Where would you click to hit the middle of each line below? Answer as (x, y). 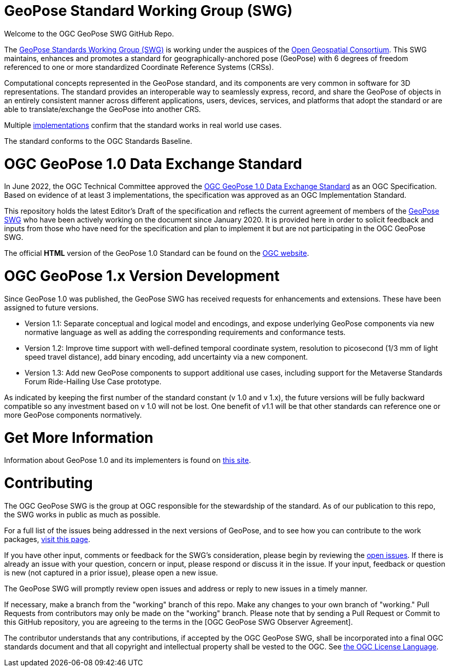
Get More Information (79, 437)
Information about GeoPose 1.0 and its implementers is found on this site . (128, 460)
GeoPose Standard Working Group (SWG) (148, 11)
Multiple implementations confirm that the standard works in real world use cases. (143, 125)
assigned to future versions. (51, 307)
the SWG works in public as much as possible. (82, 514)
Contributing (48, 483)
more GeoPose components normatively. (73, 415)
